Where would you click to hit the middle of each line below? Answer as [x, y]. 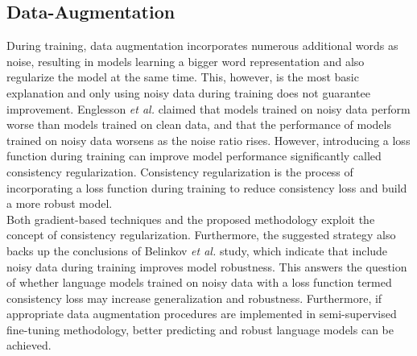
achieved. [29, 345]
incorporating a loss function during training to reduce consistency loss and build [207, 187]
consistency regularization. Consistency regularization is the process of [180, 171]
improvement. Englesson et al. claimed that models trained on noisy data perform [208, 108]
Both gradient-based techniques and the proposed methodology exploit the [191, 219]
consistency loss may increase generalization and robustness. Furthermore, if [194, 298]
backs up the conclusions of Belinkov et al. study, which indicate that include [197, 250]
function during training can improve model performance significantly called [194, 156]
